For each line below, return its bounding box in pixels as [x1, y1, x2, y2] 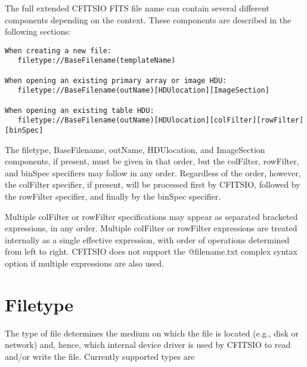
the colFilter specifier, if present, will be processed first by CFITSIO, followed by [5, 178, 300, 191]
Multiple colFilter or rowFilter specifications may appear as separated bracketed [5, 210, 298, 222]
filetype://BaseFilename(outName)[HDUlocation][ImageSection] [17, 86, 269, 95]
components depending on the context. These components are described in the [5, 13, 292, 26]
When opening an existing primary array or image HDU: [5, 76, 227, 85]
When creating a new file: [5, 46, 111, 55]
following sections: [5, 25, 71, 38]
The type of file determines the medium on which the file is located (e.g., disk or [5, 326, 299, 339]
